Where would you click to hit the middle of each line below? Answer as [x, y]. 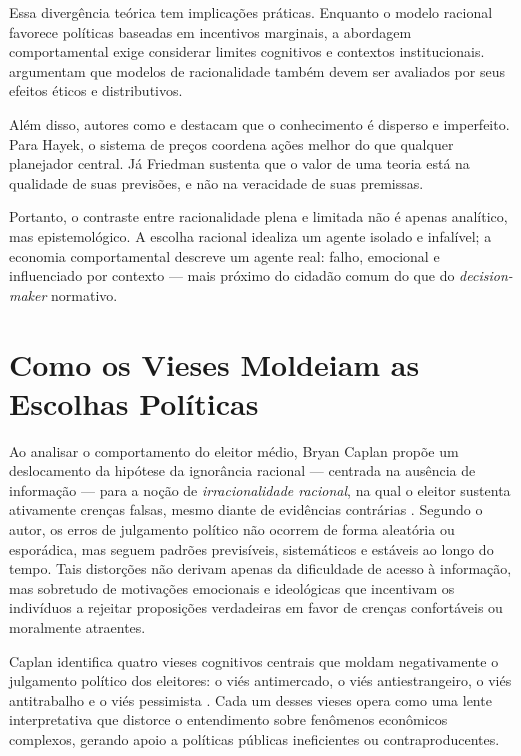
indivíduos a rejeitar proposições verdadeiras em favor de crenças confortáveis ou [256, 607]
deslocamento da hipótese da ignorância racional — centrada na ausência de [242, 470]
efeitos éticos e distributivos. [96, 90]
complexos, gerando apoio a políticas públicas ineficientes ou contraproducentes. [254, 738]
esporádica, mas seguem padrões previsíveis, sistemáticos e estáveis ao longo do [251, 548]
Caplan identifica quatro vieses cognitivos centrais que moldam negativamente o [254, 660]
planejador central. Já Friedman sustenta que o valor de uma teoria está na [239, 163]
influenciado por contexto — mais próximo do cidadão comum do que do [232, 275]
